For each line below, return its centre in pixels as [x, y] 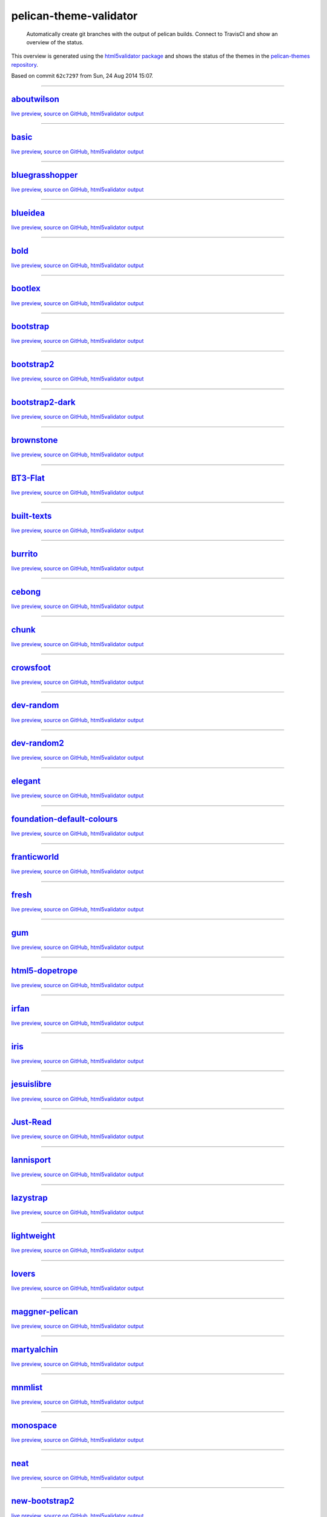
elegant [26, 781]
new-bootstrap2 [43, 1501]
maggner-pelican [45, 1312]
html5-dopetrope [45, 971]
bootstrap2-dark [43, 403]
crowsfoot [31, 667]
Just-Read [31, 1122]
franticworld [35, 857]
